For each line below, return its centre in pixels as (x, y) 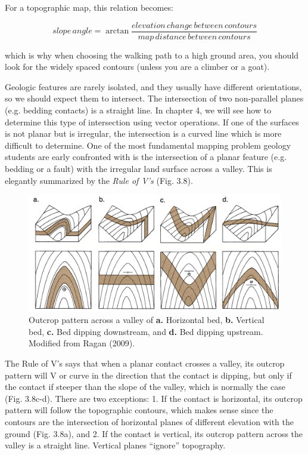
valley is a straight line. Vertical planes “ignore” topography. (115, 445)
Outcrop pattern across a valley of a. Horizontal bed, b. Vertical (147, 320)
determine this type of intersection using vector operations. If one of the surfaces (152, 122)
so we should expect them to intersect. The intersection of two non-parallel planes (154, 98)
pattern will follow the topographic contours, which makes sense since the (139, 410)
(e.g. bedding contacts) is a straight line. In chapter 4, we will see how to (138, 110)
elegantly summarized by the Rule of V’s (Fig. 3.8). (99, 180)
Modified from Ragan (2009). (82, 343)
